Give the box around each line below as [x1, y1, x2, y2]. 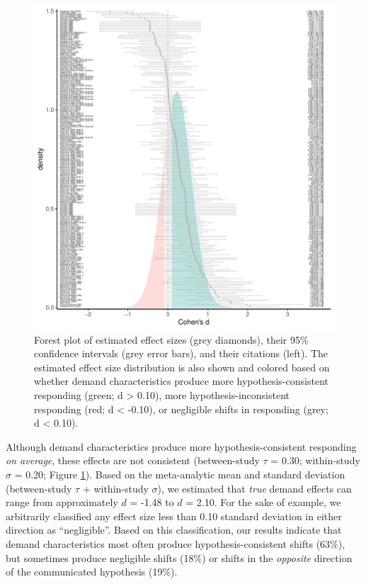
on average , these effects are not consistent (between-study [6, 453, 260, 468]
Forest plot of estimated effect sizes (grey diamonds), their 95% [34, 332, 309, 347]
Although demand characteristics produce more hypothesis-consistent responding [6, 439, 357, 454]
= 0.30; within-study [270, 453, 360, 468]
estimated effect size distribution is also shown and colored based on [34, 359, 330, 374]
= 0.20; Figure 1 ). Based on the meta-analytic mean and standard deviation [14, 466, 345, 481]
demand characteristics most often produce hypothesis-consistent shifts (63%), [6, 536, 345, 551]
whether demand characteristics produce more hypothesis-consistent [34, 374, 328, 388]
